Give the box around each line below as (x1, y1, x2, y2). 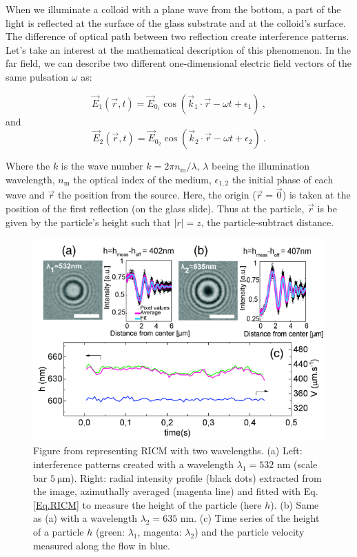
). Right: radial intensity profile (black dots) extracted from (70, 470, 322, 485)
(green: (95, 525, 125, 538)
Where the (6, 159, 50, 173)
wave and (6, 188, 45, 202)
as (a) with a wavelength (33, 511, 137, 525)
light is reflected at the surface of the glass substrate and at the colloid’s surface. (6, 15, 346, 30)
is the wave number (61, 159, 143, 173)
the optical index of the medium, (73, 172, 212, 186)
